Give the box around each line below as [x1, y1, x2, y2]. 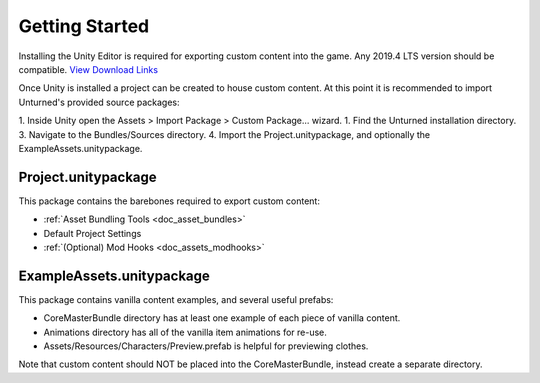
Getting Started [18, 15, 150, 37]
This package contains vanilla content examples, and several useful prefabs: [18, 293, 334, 305]
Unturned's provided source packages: [18, 96, 180, 108]
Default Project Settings [43, 227, 142, 239]
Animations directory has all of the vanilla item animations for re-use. [43, 326, 327, 338]
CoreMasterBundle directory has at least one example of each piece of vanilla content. [43, 312, 401, 324]
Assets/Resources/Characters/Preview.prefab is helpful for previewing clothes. [43, 340, 369, 352]
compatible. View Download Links [18, 63, 159, 75]
